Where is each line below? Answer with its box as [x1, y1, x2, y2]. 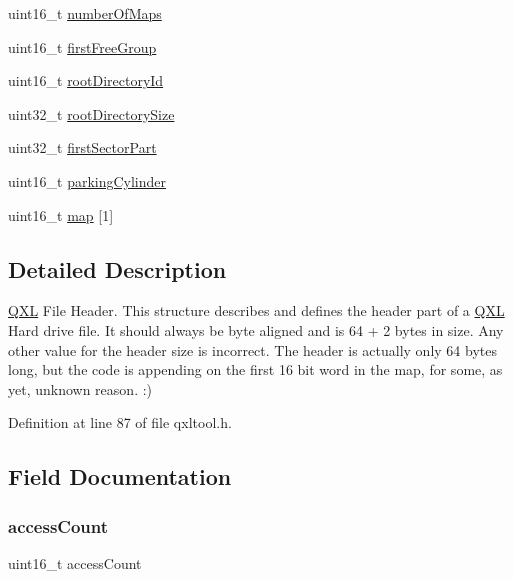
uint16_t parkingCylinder [8, 170, 167, 191]
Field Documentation [8, 461, 232, 492]
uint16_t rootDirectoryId [8, 70, 164, 91]
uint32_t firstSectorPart [8, 137, 157, 158]
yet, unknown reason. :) [8, 378, 153, 399]
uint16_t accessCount [8, 552, 142, 573]
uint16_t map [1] [8, 204, 114, 225]
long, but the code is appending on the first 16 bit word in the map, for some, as [8, 359, 503, 380]
